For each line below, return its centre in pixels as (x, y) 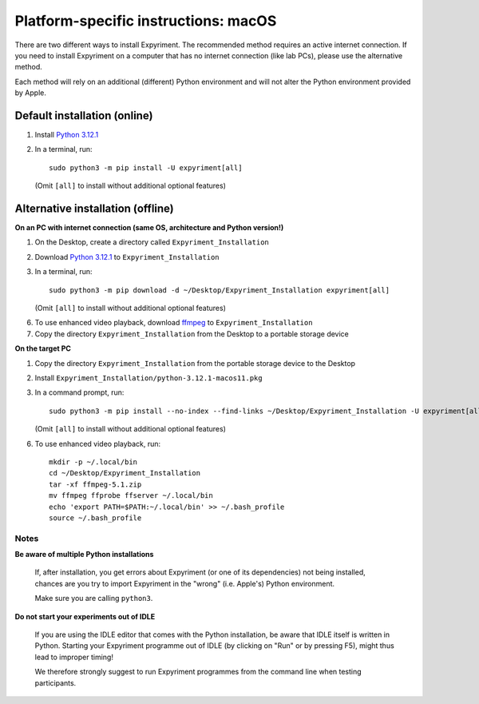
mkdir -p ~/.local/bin (93, 462)
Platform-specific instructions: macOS (146, 21)
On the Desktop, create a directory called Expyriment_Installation (152, 242)
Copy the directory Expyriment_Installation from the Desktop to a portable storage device (192, 334)
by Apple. (31, 93)
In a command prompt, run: (79, 392)
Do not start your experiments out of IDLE (85, 616)
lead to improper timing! (74, 657)
